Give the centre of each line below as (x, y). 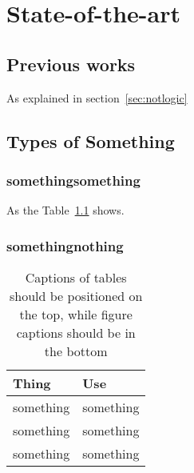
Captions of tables (76, 277)
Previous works (71, 64)
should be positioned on (76, 295)
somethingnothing (65, 245)
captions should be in (76, 332)
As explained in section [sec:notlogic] (97, 97)
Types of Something (91, 140)
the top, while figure (76, 314)
